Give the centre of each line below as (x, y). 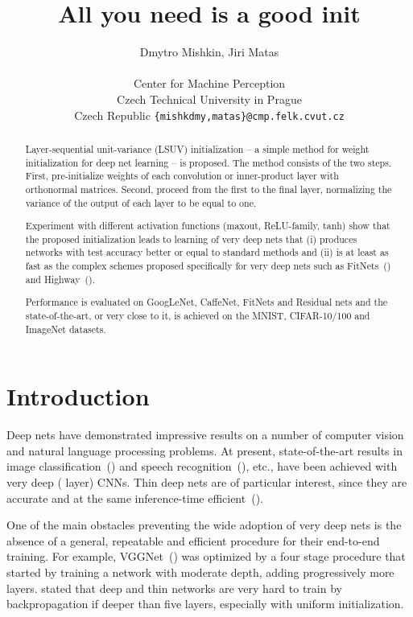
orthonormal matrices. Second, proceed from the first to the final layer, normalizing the (209, 189)
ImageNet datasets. (66, 329)
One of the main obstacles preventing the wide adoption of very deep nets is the (204, 525)
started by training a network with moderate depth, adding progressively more (200, 572)
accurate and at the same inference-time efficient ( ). (135, 498)
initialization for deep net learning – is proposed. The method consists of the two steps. (209, 162)
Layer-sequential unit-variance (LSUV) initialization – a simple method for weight (197, 148)
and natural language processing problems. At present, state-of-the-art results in (204, 450)
